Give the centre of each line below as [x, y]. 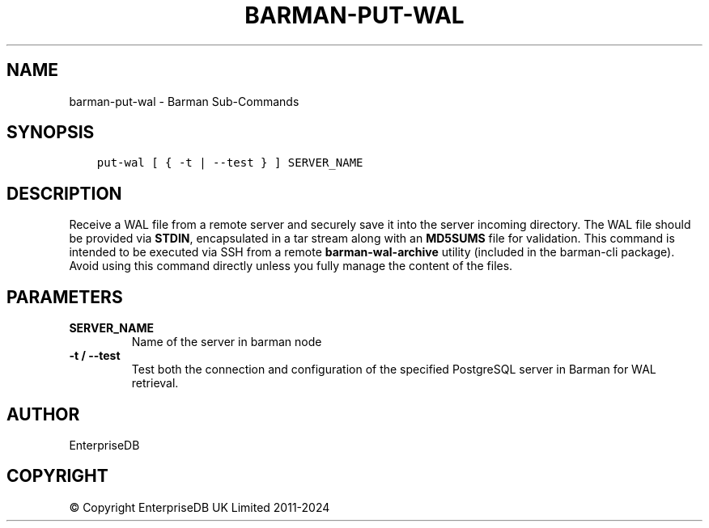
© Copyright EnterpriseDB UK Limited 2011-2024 [200, 507]
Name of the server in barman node [227, 342]
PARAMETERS [65, 297]
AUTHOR [43, 414]
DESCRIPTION [64, 193]
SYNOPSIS [51, 133]
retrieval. [155, 383]
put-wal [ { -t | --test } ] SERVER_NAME [230, 163]
